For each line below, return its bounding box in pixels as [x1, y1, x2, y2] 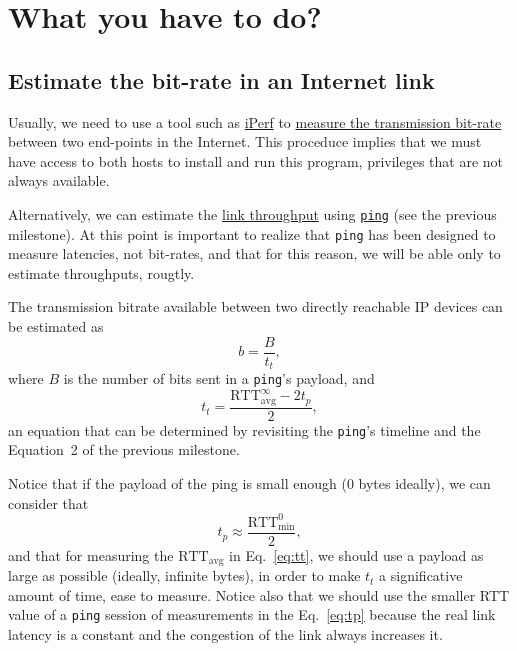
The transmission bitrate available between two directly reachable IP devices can [8, 296, 503, 317]
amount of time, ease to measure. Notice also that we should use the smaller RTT [8, 584, 510, 605]
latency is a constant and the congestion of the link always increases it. [8, 624, 443, 645]
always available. [8, 170, 110, 191]
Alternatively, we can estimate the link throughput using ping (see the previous [8, 203, 497, 224]
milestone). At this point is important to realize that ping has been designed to [8, 223, 496, 244]
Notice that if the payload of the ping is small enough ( [8, 473, 347, 494]
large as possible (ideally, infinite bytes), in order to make [8, 565, 361, 586]
